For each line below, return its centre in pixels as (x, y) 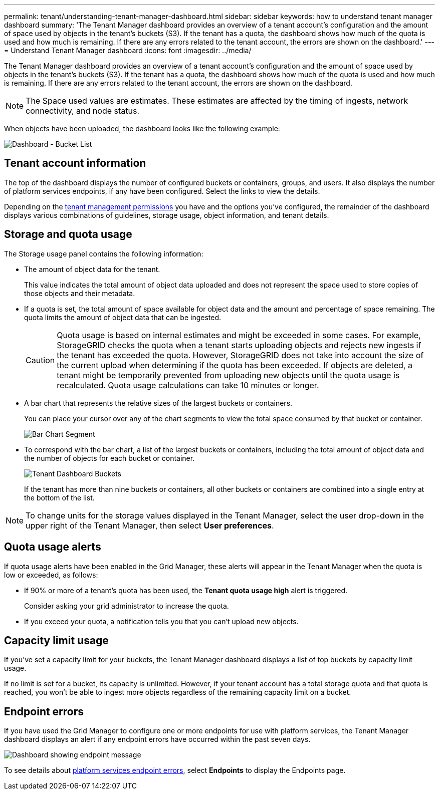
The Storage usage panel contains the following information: (104, 253)
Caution (40, 360)
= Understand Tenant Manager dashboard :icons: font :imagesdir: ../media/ (128, 50)
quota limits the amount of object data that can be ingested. (123, 317)
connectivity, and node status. (82, 111)
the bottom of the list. (59, 497)
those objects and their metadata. (80, 293)
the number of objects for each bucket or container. (109, 458)
